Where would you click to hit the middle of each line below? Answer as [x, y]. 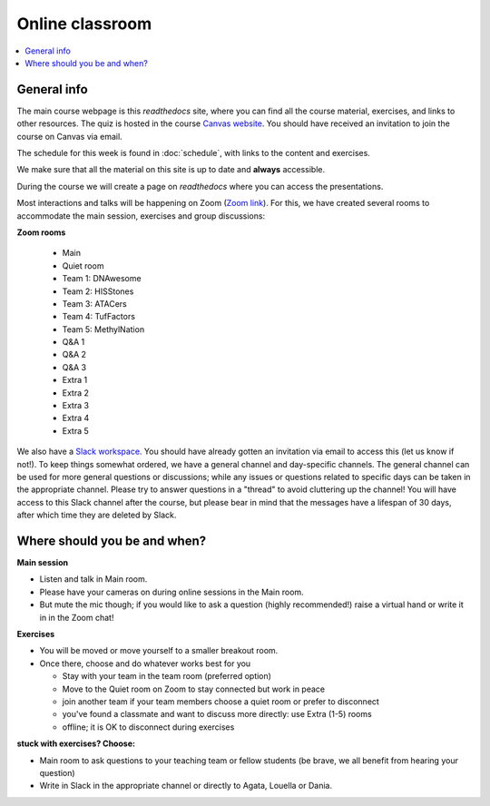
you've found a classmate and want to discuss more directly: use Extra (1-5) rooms [217, 714]
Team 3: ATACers [94, 303]
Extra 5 [76, 430]
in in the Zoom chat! [77, 617]
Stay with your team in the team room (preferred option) [167, 676]
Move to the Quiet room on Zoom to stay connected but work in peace [194, 689]
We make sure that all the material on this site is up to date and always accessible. [171, 170]
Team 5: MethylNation [103, 329]
